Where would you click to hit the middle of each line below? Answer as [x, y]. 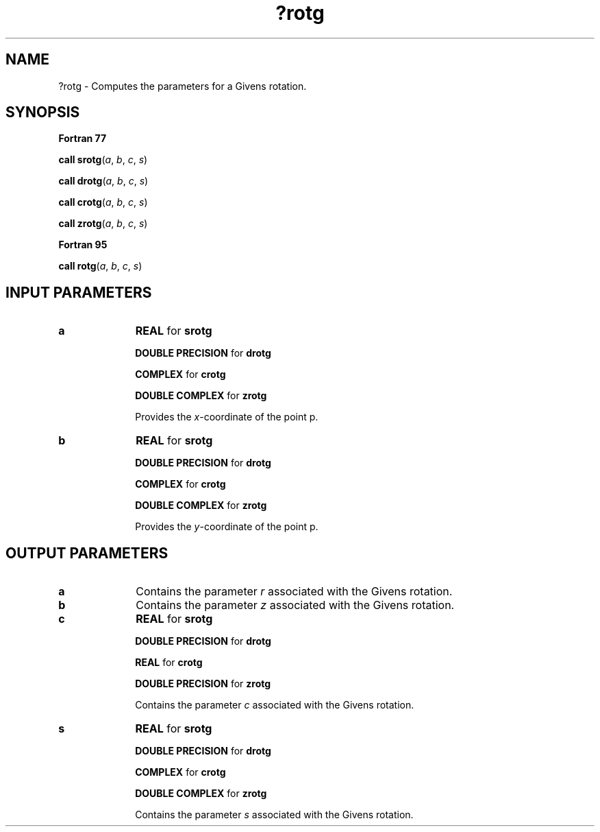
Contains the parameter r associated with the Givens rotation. [294, 592]
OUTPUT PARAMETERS [87, 553]
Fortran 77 [83, 139]
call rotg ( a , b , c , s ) [100, 266]
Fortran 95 [83, 245]
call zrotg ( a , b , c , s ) [103, 224]
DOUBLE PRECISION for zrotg [203, 684]
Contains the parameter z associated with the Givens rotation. [295, 605]
